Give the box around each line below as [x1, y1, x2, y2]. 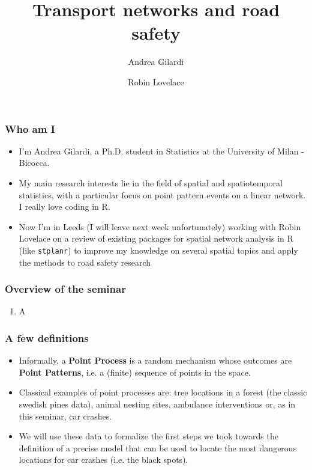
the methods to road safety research [19, 255, 151, 268]
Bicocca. [19, 156, 50, 169]
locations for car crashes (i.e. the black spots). [19, 453, 188, 466]
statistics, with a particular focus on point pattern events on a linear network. [19, 188, 306, 201]
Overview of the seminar [5, 281, 126, 296]
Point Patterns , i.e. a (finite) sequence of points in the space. [19, 365, 251, 378]
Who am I [5, 121, 55, 136]
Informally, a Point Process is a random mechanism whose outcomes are [19, 354, 292, 367]
